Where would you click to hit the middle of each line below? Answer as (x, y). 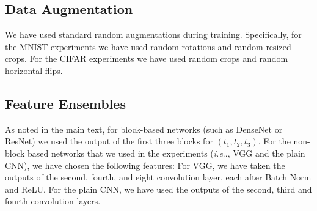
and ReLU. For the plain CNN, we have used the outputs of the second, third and (158, 189)
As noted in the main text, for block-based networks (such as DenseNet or (144, 129)
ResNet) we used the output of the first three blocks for (109, 141)
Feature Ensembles (65, 103)
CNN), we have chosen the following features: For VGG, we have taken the (145, 165)
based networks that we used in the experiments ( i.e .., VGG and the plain (166, 153)
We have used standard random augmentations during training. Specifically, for (153, 35)
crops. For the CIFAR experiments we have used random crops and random (147, 58)
